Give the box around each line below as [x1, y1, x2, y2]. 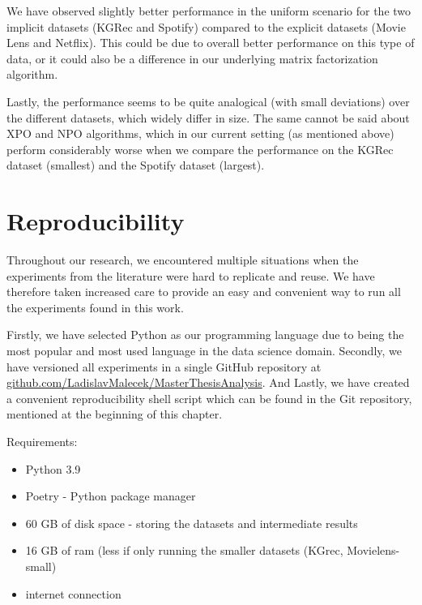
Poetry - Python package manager [25, 487, 196, 504]
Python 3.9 [25, 460, 81, 477]
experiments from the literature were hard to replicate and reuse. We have [6, 267, 375, 284]
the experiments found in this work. [6, 298, 184, 315]
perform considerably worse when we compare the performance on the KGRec [6, 140, 394, 157]
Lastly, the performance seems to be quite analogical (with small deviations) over [6, 92, 410, 109]
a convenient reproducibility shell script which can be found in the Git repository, [6, 389, 412, 406]
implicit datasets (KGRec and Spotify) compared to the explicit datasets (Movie [6, 18, 406, 35]
